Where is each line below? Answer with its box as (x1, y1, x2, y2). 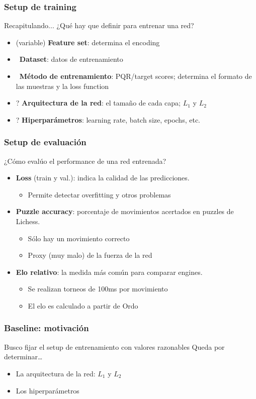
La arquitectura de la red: (16, 368, 96, 378)
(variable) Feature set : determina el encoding (16, 37, 160, 47)
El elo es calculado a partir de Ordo (28, 300, 138, 311)
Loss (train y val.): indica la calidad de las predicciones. (16, 172, 190, 183)
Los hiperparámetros (16, 385, 79, 395)
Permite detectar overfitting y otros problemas (28, 189, 171, 199)
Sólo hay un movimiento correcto (28, 233, 130, 243)
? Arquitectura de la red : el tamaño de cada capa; (16, 97, 181, 108)
